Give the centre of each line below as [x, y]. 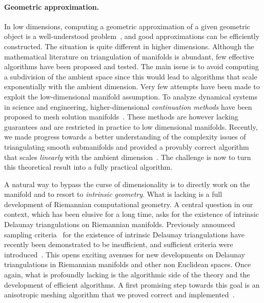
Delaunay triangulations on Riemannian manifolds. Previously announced [120, 224]
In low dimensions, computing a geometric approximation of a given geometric [127, 26]
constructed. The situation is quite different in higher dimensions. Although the [129, 46]
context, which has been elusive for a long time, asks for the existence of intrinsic [131, 214]
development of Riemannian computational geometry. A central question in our [129, 204]
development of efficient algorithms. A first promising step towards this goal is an [132, 284]
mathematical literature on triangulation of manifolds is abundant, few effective [129, 56]
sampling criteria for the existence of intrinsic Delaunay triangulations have [124, 234]
